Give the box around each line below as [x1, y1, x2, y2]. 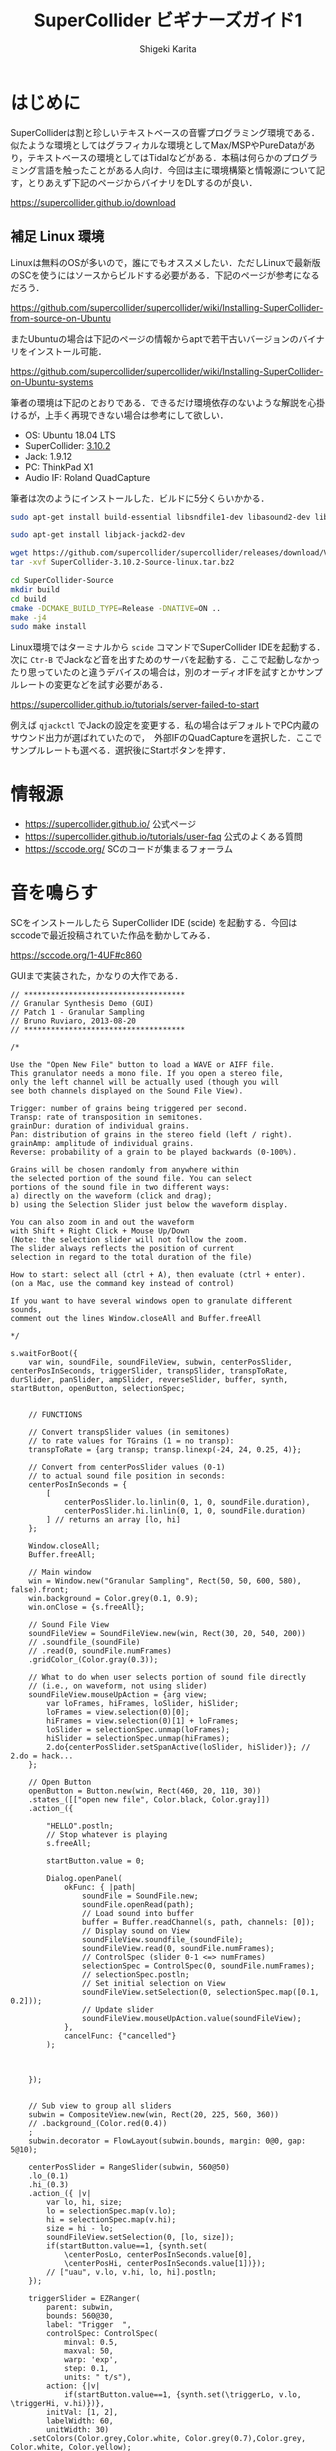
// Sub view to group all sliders [28, 2101, 172, 2111]
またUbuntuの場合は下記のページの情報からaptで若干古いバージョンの [10, 332, 299, 345]
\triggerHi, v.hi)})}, [10, 2399, 105, 2409]
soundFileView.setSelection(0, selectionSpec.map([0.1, [81, 1987, 320, 1998]
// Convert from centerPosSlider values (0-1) [28, 1462, 226, 1473]
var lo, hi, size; [46, 2197, 123, 2208]
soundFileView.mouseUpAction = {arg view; [28, 1690, 208, 1700]
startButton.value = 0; [46, 1856, 145, 1866]
